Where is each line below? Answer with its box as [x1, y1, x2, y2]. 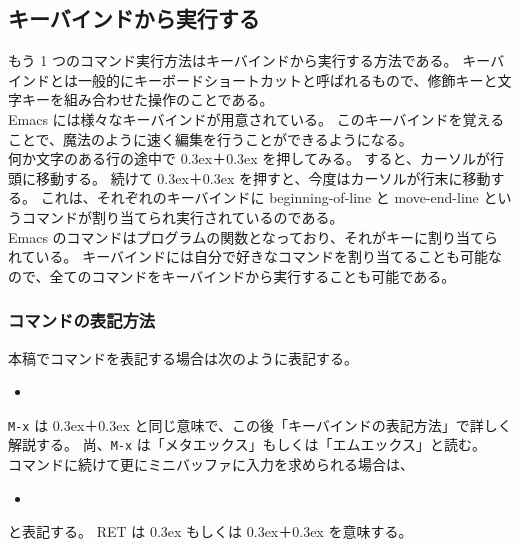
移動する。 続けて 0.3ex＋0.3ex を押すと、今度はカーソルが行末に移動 [35, 167, 491, 188]
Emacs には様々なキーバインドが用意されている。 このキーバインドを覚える [8, 108, 505, 129]
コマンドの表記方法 [8, 308, 156, 333]
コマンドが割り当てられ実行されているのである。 [21, 206, 344, 227]
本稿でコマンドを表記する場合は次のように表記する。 [8, 347, 358, 368]
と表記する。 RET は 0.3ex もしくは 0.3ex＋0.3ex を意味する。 [8, 521, 413, 542]
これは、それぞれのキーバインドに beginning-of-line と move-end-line [40, 187, 479, 208]
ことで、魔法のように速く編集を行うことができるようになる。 [8, 128, 413, 149]
